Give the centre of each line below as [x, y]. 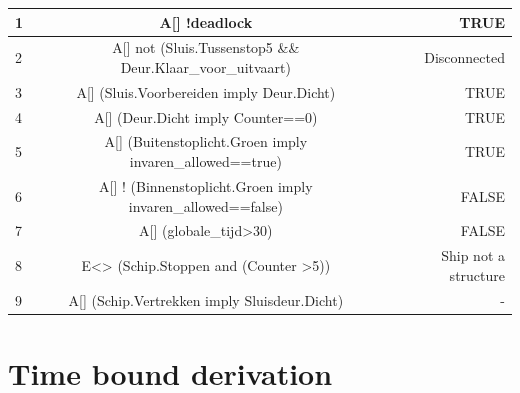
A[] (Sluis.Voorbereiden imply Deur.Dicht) [206, 91]
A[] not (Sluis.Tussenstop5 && [206, 47]
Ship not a [473, 255]
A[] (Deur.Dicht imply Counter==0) [206, 116]
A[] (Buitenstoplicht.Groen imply [206, 141]
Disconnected [464, 57]
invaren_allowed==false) [205, 205]
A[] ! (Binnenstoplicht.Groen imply [206, 185]
